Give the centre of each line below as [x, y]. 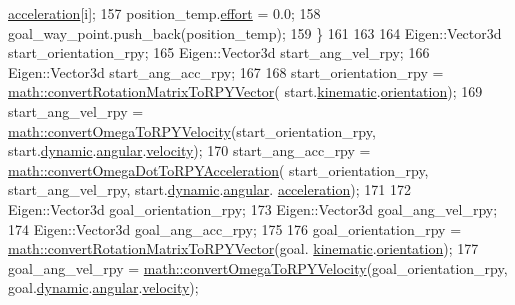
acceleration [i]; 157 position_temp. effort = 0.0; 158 [164, 13]
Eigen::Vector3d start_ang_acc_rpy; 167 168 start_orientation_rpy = [226, 71]
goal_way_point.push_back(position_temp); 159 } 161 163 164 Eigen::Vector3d [255, 32]
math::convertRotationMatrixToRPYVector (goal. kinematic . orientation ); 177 [243, 248]
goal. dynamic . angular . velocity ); [103, 287]
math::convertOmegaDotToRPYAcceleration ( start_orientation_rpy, [218, 169]
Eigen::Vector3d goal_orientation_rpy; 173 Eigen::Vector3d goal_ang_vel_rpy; [253, 208]
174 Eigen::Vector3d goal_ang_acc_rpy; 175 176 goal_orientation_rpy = [235, 228]
